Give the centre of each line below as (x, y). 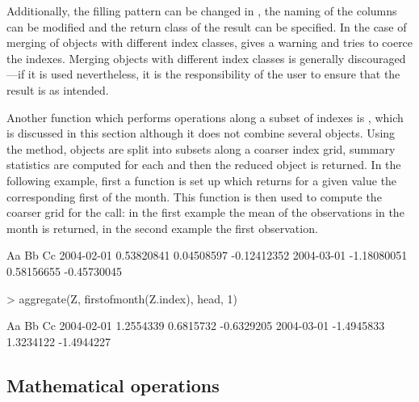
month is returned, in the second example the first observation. (162, 228)
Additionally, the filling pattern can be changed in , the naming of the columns (202, 11)
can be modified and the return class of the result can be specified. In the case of (207, 26)
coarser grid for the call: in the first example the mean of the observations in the (205, 212)
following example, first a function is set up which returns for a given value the (202, 180)
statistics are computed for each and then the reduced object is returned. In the (204, 165)
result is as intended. (58, 89)
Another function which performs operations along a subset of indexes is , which (205, 117)
